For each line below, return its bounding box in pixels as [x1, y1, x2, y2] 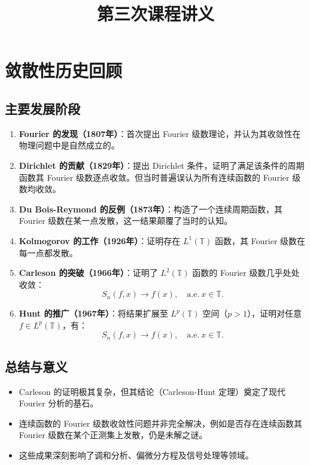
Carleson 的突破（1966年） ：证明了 [19, 266, 158, 279]
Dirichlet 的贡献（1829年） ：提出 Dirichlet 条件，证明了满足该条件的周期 [19, 159, 305, 171]
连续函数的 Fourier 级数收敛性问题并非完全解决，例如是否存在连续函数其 [19, 417, 302, 429]
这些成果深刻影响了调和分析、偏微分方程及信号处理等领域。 [19, 449, 254, 461]
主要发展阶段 [5, 99, 80, 117]
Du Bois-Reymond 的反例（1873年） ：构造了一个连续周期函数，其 [19, 202, 283, 215]
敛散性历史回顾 [5, 58, 123, 83]
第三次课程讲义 [96, 1, 214, 26]
